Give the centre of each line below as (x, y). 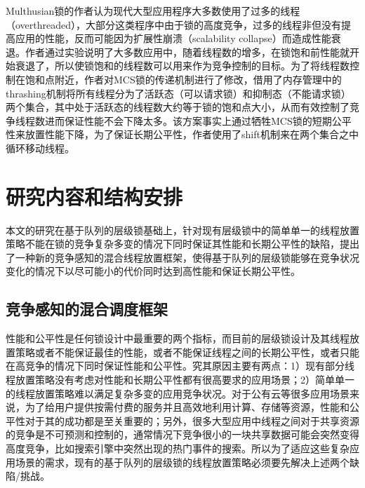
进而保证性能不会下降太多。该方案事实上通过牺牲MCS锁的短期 (188, 120)
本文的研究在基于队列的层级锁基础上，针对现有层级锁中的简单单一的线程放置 (182, 230)
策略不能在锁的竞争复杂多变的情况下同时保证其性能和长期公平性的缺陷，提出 (182, 244)
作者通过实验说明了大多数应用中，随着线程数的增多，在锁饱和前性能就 (187, 52)
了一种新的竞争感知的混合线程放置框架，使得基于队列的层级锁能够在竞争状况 (182, 257)
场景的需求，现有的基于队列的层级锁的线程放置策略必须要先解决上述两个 (182, 462)
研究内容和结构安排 (94, 196)
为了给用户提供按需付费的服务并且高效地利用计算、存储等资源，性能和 (187, 407)
